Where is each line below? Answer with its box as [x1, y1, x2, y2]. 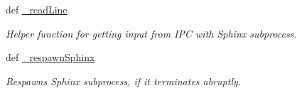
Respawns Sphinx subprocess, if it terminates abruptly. [6, 73, 242, 88]
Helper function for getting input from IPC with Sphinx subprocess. [6, 26, 297, 40]
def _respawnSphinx [6, 50, 95, 65]
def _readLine [6, 2, 68, 16]
